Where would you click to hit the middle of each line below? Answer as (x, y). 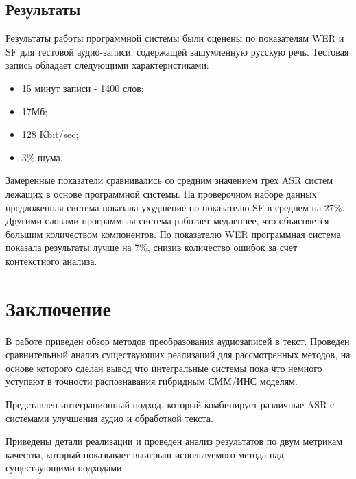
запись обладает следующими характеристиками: (107, 65)
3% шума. (42, 157)
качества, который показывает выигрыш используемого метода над (145, 454)
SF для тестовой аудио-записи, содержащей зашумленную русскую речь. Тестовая (177, 51)
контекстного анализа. (51, 260)
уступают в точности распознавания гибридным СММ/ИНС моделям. (152, 381)
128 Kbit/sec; (50, 134)
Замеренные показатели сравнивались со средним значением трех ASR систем (169, 180)
